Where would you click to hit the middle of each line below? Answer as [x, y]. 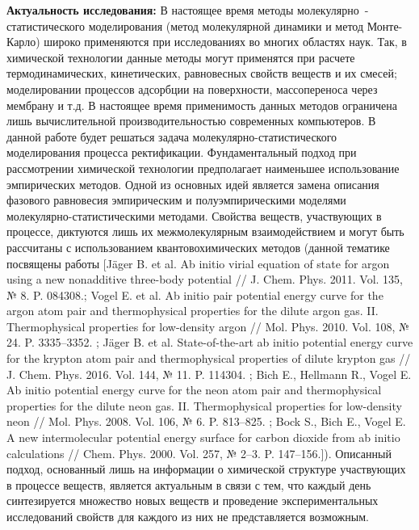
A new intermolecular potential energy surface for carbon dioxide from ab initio [203, 437]
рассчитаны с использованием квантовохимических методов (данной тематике [198, 247]
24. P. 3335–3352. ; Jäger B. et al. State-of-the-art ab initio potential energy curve [210, 342]
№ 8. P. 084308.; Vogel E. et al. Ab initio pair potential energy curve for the [195, 294]
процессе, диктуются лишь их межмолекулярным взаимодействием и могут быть [205, 231]
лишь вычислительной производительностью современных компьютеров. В [191, 121]
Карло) [23, 42]
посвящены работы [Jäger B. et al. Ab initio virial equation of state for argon [198, 263]
